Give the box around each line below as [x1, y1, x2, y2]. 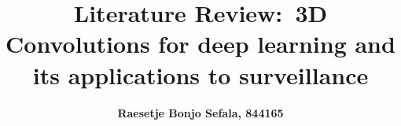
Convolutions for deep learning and [6, 28, 395, 60]
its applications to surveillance [32, 58, 369, 91]
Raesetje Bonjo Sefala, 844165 [117, 104, 284, 120]
